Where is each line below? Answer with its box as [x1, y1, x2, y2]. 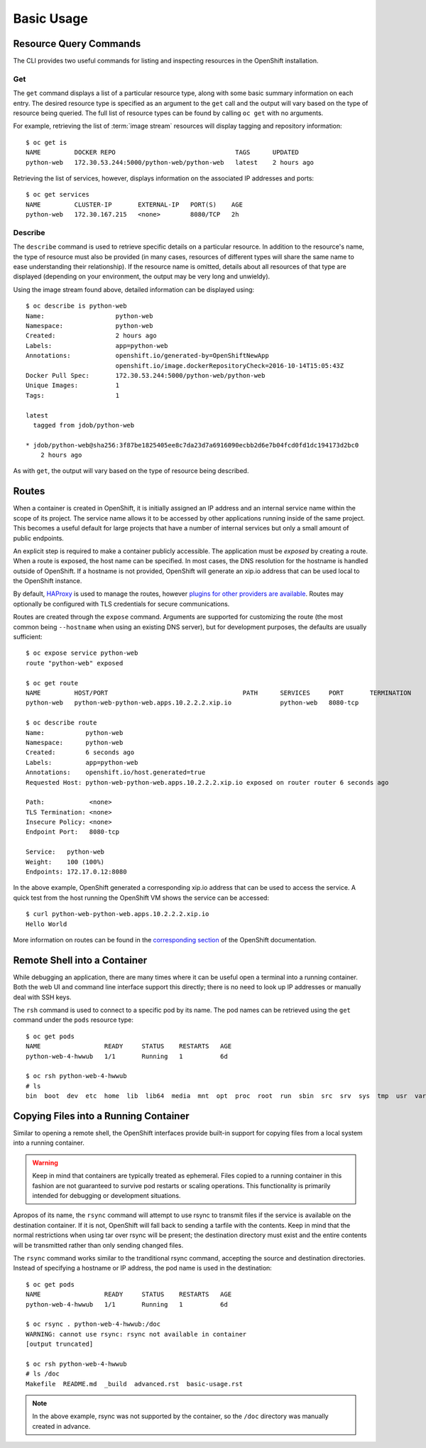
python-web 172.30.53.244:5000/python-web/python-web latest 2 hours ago [26, 158, 315, 166]
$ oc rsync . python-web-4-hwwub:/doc [26, 1320, 161, 1328]
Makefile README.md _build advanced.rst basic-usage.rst [26, 1380, 243, 1388]
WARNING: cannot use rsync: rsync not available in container [26, 1330, 247, 1338]
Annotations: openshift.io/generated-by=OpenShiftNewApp [26, 352, 269, 360]
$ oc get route [26, 679, 79, 687]
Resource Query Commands [13, 38, 141, 50]
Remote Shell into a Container [13, 954, 148, 966]
